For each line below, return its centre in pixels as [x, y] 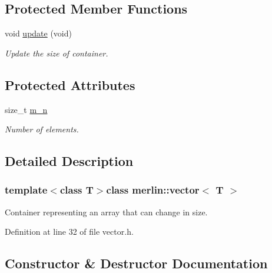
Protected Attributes [70, 84]
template [26, 190]
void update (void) [38, 33]
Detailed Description [69, 161]
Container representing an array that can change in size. [106, 212]
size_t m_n [26, 109]
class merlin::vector [153, 190]
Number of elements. [42, 129]
